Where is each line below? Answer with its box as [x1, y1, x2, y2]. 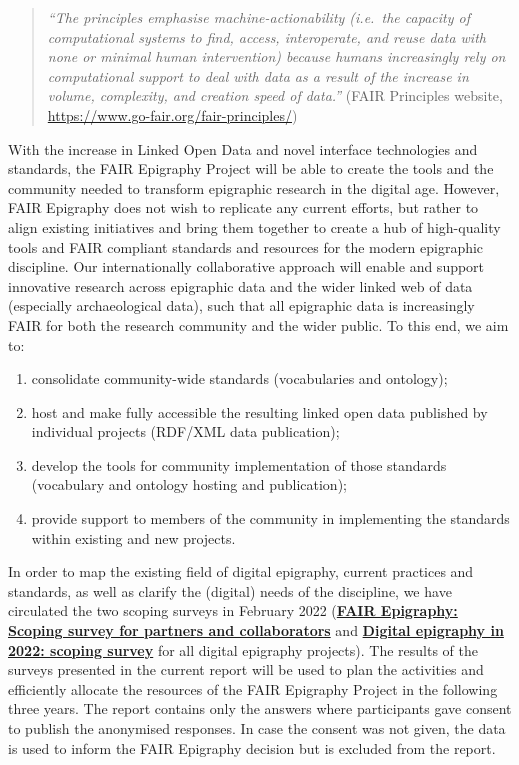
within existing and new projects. [31, 527, 236, 548]
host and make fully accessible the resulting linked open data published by [31, 401, 488, 422]
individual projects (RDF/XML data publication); [31, 421, 340, 442]
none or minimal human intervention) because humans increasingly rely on [47, 46, 506, 67]
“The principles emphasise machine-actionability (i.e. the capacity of [47, 7, 470, 27]
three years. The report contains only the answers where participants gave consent [8, 698, 512, 719]
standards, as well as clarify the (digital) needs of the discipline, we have [8, 580, 452, 601]
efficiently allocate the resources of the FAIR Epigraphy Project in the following [8, 678, 498, 699]
